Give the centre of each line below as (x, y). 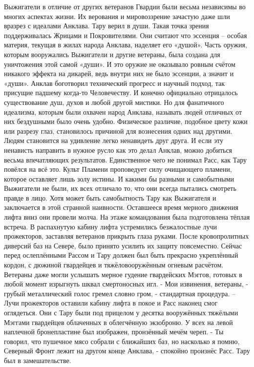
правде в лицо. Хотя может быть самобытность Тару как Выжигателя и (110, 197)
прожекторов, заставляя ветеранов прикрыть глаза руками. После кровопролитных (127, 236)
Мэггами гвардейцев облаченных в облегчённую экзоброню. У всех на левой (118, 322)
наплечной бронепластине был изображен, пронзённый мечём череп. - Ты (114, 332)
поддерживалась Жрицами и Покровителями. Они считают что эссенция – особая (126, 35)
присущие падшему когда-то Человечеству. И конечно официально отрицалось (121, 92)
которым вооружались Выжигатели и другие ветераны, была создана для (112, 54)
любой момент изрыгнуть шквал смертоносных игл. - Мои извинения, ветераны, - (126, 284)
